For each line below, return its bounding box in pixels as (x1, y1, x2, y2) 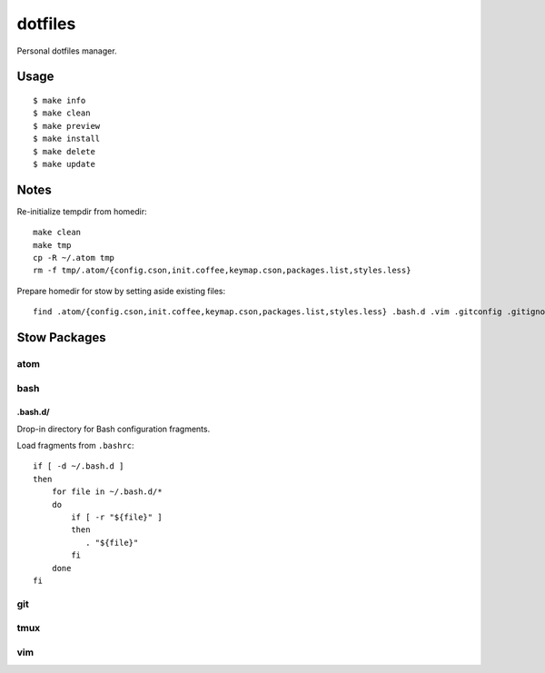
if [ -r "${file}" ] (71, 512, 163, 522)
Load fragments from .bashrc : (16, 440, 135, 451)
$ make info (33, 95, 86, 105)
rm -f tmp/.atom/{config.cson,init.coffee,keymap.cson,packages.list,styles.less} (33, 265, 411, 276)
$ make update (33, 159, 95, 169)
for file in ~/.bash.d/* (51, 487, 163, 497)
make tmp (33, 240, 72, 250)
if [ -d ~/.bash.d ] (33, 461, 124, 471)
